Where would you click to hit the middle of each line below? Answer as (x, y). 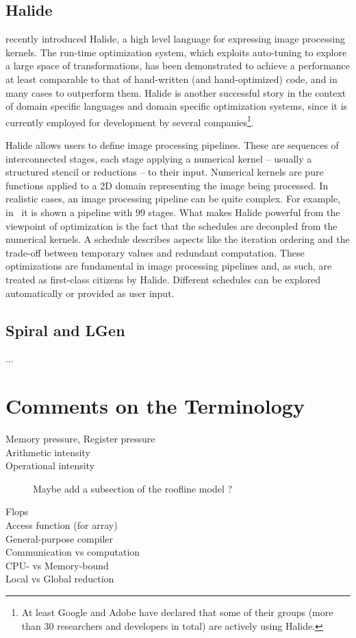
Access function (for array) (62, 525)
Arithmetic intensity (48, 452)
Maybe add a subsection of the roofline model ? (133, 488)
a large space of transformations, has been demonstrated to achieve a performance (178, 66)
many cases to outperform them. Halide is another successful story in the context (176, 92)
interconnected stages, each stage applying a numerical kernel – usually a (159, 158)
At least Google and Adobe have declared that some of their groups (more (177, 612)
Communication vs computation (73, 552)
